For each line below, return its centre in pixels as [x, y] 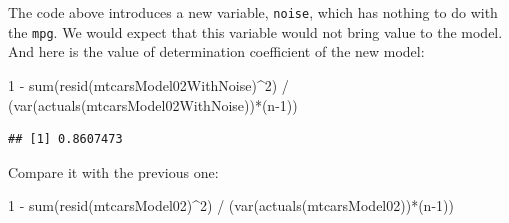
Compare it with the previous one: [113, 171]
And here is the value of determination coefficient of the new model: [216, 51]
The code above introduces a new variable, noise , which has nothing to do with [253, 12]
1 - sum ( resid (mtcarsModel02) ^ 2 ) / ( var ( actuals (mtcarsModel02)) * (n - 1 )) [231, 205]
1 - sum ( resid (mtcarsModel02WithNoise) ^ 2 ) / [148, 84]
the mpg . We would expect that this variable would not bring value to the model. [255, 31]
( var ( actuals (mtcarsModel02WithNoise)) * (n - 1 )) [153, 104]
